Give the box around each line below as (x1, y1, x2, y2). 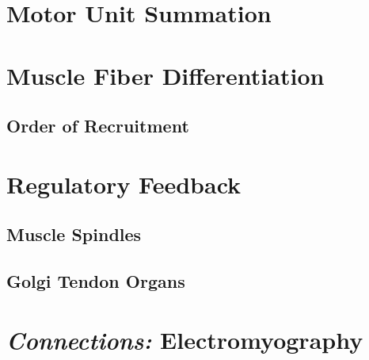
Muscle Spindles (6, 222, 142, 247)
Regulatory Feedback (6, 167, 242, 200)
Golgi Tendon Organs (6, 269, 185, 293)
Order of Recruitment (6, 113, 189, 138)
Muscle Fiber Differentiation (6, 59, 325, 91)
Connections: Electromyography (6, 323, 363, 356)
